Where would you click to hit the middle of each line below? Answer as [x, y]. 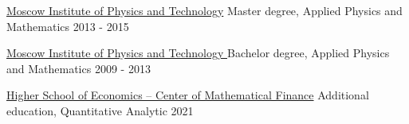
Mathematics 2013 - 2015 [68, 26]
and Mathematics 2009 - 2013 [79, 68]
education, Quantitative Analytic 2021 [100, 110]
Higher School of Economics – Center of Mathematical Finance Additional [188, 95]
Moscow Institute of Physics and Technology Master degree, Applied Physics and [204, 10]
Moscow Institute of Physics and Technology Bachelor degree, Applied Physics [198, 53]
